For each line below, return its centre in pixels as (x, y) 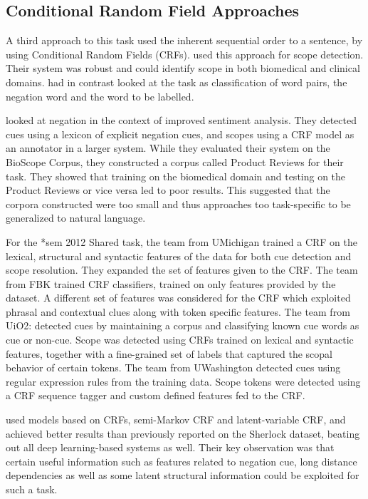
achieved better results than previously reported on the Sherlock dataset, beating (183, 433)
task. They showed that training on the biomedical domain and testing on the (176, 176)
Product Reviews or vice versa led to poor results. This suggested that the (168, 190)
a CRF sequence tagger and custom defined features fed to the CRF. (156, 395)
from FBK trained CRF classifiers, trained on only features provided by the (171, 283)
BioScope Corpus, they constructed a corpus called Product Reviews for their (175, 161)
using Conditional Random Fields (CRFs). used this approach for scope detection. (185, 54)
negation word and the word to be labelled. (100, 96)
